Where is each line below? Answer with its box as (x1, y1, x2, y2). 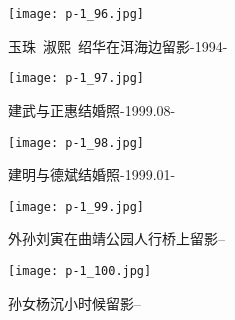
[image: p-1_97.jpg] (8, 71, 145, 86)
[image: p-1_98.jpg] (8, 135, 145, 150)
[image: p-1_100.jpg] (8, 264, 152, 278)
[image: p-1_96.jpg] (8, 7, 145, 21)
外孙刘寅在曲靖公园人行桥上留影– (8, 228, 225, 249)
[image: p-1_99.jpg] (8, 199, 145, 214)
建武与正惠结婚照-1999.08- (8, 99, 176, 120)
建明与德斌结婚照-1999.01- (8, 164, 176, 185)
